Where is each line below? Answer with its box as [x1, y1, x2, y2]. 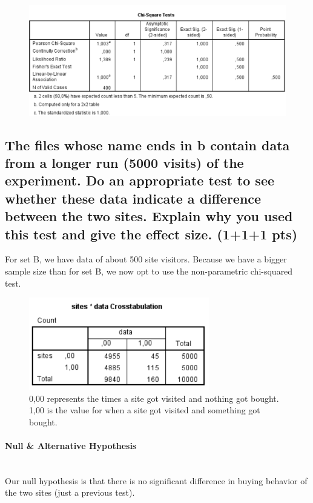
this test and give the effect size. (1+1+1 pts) [5, 224, 298, 243]
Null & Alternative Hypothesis [5, 439, 137, 451]
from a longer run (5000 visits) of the [5, 153, 244, 172]
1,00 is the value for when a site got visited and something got [29, 404, 260, 416]
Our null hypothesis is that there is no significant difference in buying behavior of [5, 474, 308, 487]
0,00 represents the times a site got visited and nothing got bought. [29, 391, 279, 404]
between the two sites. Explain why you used [5, 207, 293, 225]
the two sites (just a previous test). [5, 486, 135, 499]
